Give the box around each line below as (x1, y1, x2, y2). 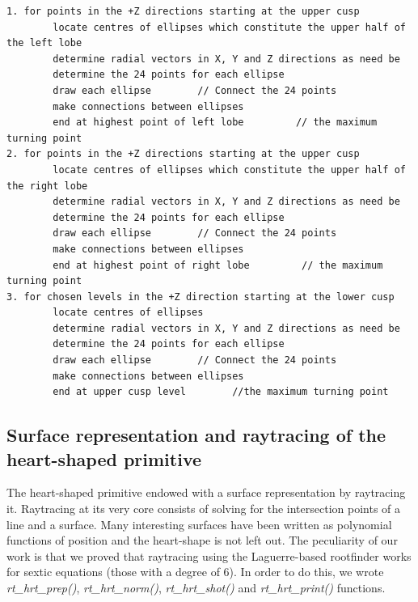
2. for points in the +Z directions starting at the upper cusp (6, 148, 360, 160)
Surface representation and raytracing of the (6, 422, 386, 447)
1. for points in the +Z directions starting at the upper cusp (6, 6, 360, 17)
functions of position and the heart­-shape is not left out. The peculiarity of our (6, 532, 398, 549)
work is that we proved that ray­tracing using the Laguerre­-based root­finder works (6, 547, 412, 564)
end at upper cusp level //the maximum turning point (53, 386, 389, 398)
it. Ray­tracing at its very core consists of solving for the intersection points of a (6, 500, 401, 517)
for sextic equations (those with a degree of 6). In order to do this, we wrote (6, 563, 384, 580)
